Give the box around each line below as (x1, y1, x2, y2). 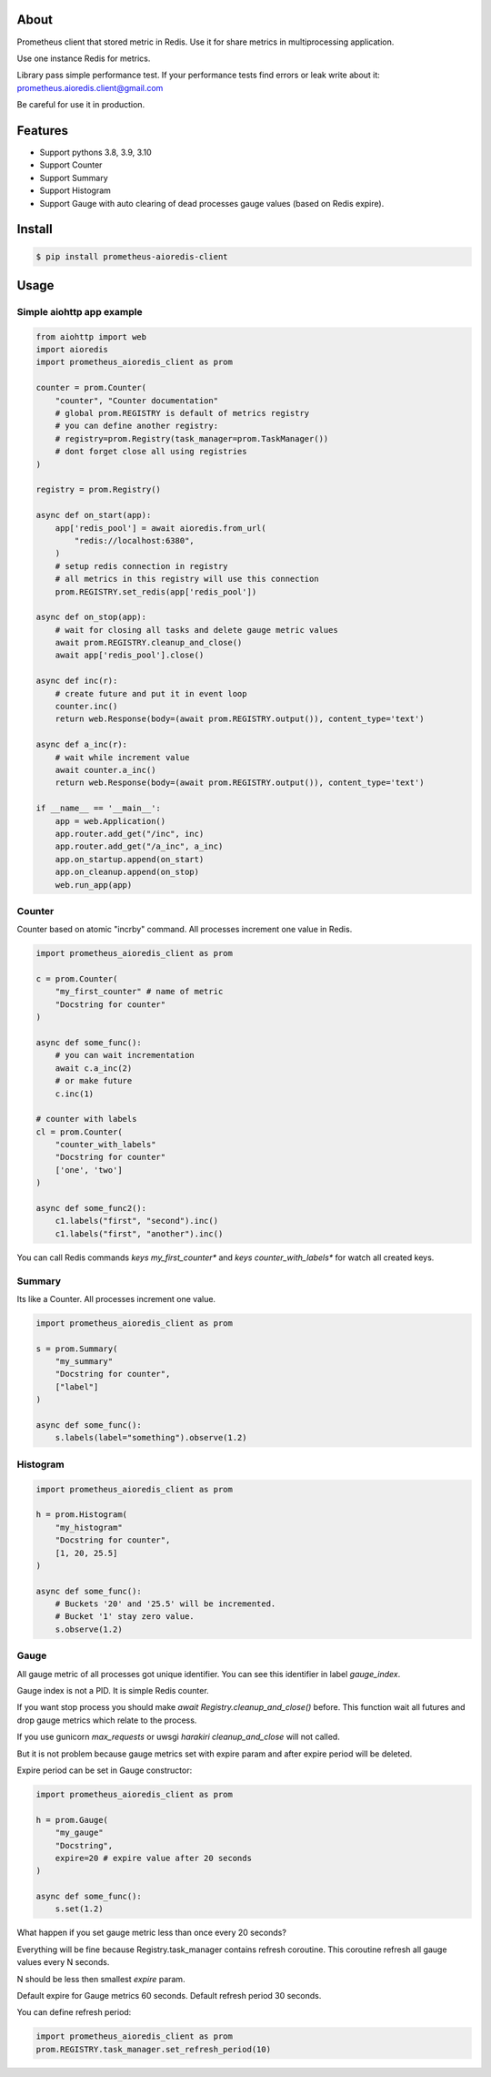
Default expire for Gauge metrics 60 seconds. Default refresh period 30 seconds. (16, 1990, 322, 2001)
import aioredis (35, 344, 109, 355)
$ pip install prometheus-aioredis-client (35, 251, 228, 261)
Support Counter (39, 159, 103, 170)
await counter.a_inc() (55, 765, 156, 775)
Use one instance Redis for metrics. (16, 53, 151, 64)
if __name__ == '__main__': (35, 803, 161, 814)
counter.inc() (55, 701, 118, 712)
